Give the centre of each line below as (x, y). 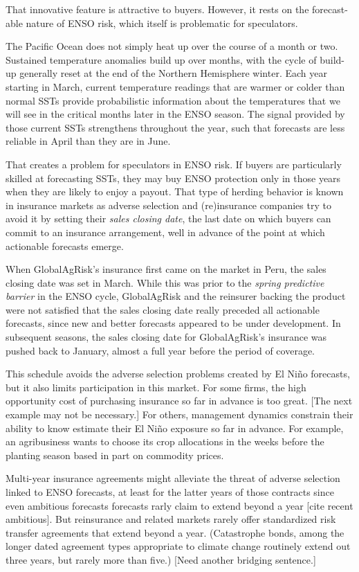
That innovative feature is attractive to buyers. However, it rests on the (157, 9)
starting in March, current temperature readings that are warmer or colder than (175, 86)
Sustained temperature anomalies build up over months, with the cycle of (161, 59)
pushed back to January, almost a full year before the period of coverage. (160, 350)
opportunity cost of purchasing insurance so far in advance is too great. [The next (179, 401)
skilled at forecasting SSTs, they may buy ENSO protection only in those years (173, 178)
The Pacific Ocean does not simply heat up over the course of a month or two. (172, 46)
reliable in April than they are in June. (88, 141)
